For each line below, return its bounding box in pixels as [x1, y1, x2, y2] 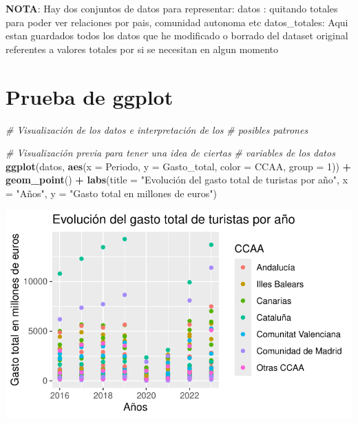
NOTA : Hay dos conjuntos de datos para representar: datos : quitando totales [6, 1, 338, 15]
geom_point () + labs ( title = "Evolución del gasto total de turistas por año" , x [6, 172, 348, 187]
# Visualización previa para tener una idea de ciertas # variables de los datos [6, 145, 335, 160]
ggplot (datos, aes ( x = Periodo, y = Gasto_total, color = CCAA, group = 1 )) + [6, 159, 352, 173]
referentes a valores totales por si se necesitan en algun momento [6, 41, 279, 56]
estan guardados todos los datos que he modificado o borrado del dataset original [6, 28, 348, 43]
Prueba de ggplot [6, 82, 173, 110]
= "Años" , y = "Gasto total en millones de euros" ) [6, 185, 217, 200]
